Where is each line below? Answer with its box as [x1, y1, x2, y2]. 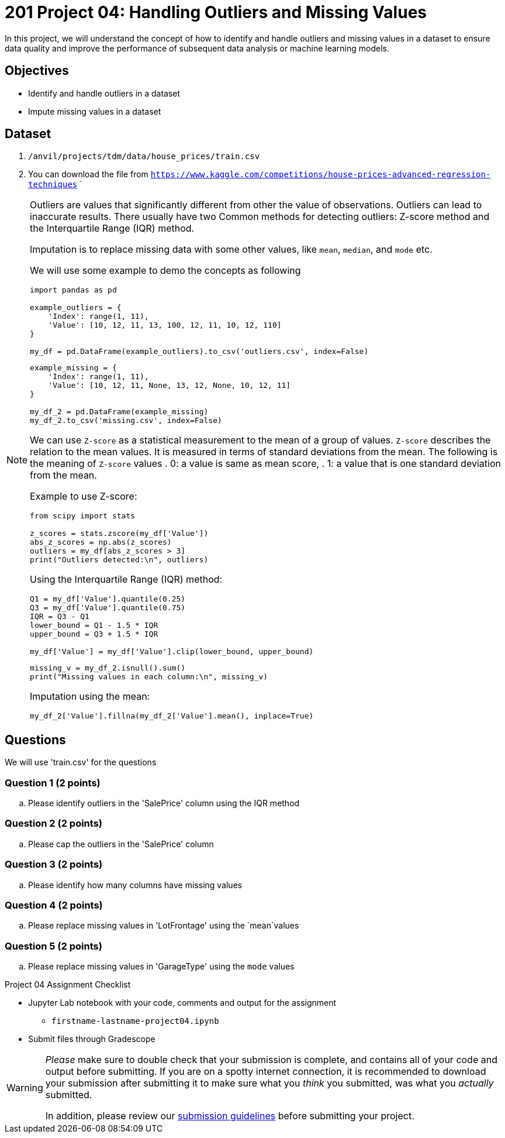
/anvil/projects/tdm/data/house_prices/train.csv [28, 152, 260, 161]
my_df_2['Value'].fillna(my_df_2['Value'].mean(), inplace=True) [30, 711, 314, 721]
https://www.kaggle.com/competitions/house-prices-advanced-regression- [150, 170, 491, 180]
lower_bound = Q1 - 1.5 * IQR [30, 621, 158, 630]
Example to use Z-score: [30, 490, 137, 503]
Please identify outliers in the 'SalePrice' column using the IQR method [28, 798, 300, 809]
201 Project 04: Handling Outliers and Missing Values [5, 2, 427, 22]
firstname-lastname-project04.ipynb [51, 1016, 219, 1026]
